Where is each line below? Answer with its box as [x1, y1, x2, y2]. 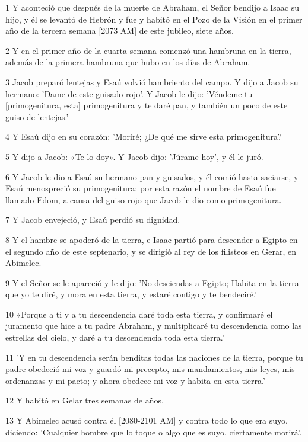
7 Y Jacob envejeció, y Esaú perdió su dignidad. [5, 213, 180, 226]
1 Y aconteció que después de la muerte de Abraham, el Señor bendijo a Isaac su [5, 1, 300, 13]
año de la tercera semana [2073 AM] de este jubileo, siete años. [5, 24, 234, 37]
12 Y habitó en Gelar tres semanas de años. [5, 394, 164, 406]
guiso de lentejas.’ [5, 110, 69, 123]
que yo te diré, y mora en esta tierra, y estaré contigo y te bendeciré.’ [5, 288, 257, 300]
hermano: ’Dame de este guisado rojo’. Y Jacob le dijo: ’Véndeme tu [5, 87, 253, 100]
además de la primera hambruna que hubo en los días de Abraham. [5, 56, 250, 68]
